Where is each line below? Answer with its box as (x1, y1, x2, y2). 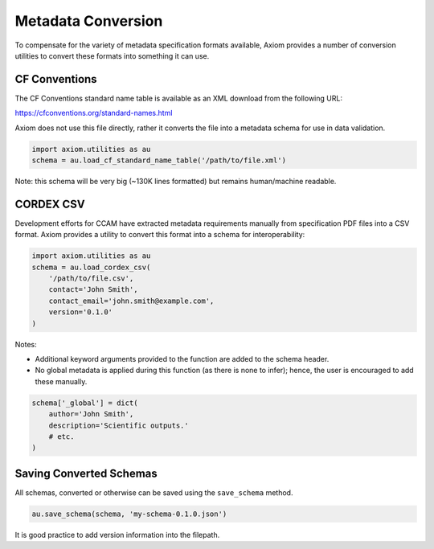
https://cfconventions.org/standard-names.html (14, 109, 173, 118)
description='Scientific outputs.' (48, 420, 189, 430)
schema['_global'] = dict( (31, 398, 138, 408)
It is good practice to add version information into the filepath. (14, 530, 220, 539)
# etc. (48, 432, 75, 441)
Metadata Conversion (14, 12, 163, 30)
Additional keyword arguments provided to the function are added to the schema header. (35, 354, 330, 363)
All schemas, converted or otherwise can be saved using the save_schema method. (14, 487, 293, 498)
